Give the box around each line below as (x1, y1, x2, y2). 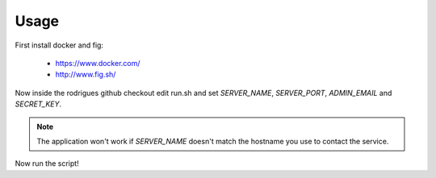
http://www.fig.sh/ (55, 69, 116, 80)
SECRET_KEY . (15, 99, 62, 109)
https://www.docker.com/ (55, 58, 140, 68)
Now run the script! (15, 159, 80, 168)
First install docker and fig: (15, 40, 104, 50)
